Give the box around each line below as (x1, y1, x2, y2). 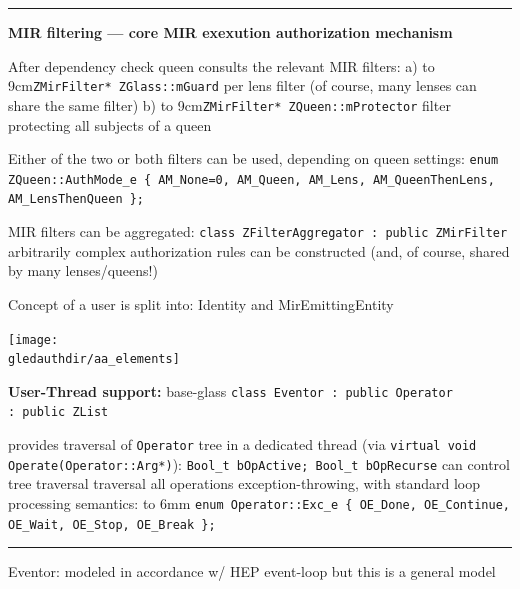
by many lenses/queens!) (8, 260, 158, 281)
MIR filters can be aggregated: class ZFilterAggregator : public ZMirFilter (8, 221, 508, 242)
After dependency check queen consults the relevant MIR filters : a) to (8, 55, 435, 76)
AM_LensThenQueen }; (8, 192, 145, 207)
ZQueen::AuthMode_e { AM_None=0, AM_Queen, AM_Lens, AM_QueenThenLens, (8, 172, 495, 187)
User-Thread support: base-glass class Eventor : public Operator (8, 380, 453, 401)
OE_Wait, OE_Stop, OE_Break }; (8, 517, 216, 532)
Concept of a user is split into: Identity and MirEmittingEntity (8, 293, 394, 314)
